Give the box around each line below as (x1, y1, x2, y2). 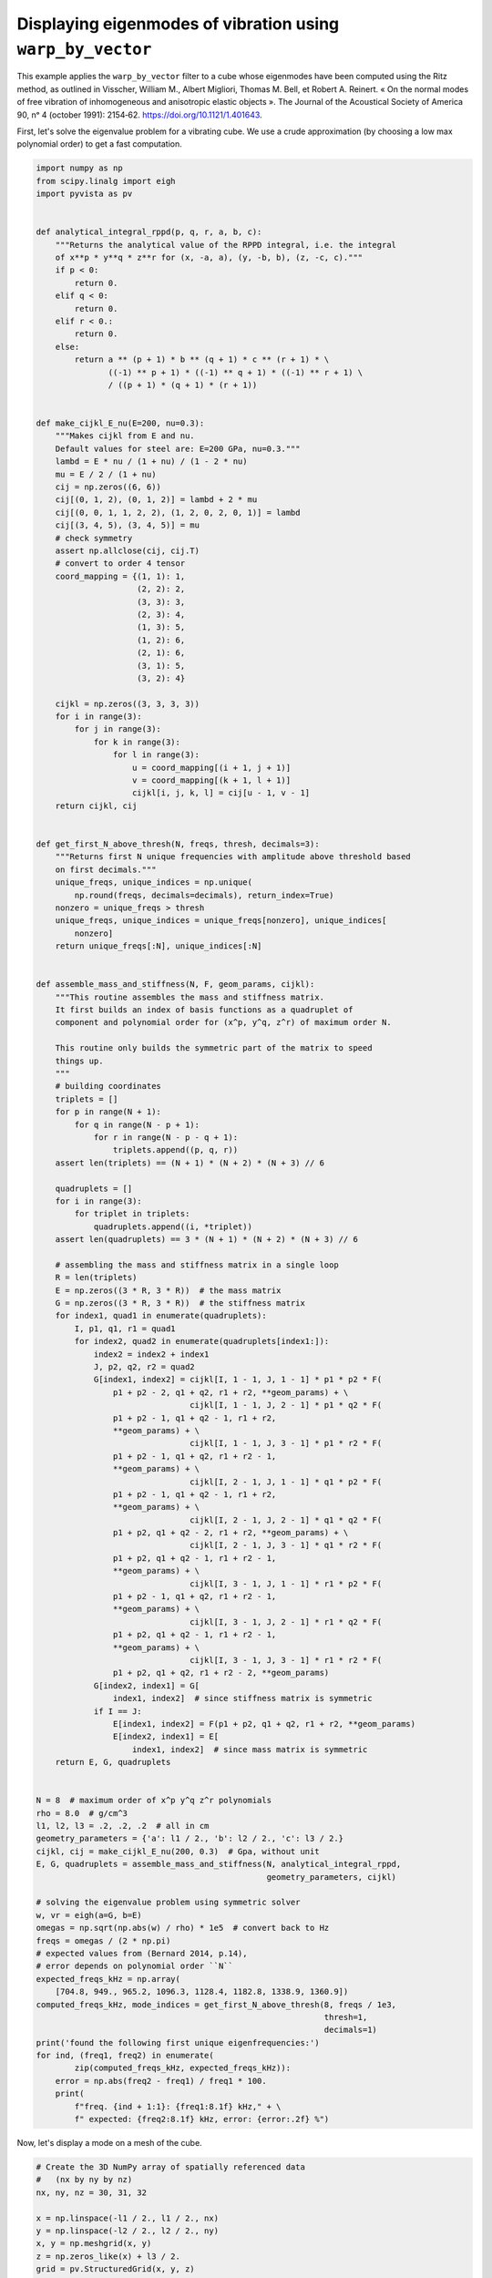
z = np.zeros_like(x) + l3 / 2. (36, 2251, 181, 2262)
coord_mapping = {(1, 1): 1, (55, 570, 186, 581)
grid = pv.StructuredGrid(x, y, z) (36, 2264, 195, 2274)
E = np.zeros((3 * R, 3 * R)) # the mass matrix (55, 1285, 282, 1296)
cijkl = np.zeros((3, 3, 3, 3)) (55, 698, 200, 709)
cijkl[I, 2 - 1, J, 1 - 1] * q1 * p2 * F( (190, 1476, 383, 1487)
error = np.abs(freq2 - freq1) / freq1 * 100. (55, 2076, 268, 2086)
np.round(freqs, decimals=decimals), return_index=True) (74, 889, 334, 900)
